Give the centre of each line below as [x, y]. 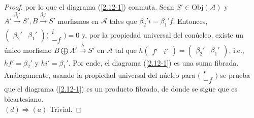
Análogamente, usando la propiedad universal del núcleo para [100, 75]
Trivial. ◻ [66, 109]
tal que [126, 50]
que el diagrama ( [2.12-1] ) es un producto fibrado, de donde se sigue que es [121, 89]
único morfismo [28, 50]
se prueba [235, 75]
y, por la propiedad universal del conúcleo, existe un [163, 34]
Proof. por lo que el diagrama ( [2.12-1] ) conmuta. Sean [89, 7]
